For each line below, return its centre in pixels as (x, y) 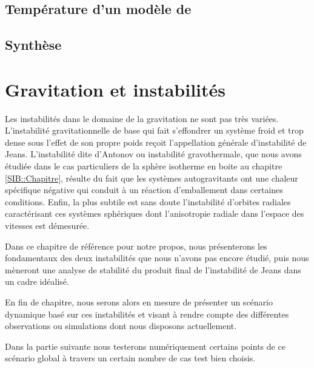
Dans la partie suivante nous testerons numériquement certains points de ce (145, 346)
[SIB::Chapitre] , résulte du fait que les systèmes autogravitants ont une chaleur (152, 178)
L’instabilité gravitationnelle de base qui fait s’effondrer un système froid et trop (154, 130)
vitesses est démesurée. (47, 226)
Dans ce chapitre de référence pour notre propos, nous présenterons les (136, 246)
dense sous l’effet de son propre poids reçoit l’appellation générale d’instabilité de (156, 142)
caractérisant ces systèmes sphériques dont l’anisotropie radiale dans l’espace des (155, 213)
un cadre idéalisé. (37, 281)
